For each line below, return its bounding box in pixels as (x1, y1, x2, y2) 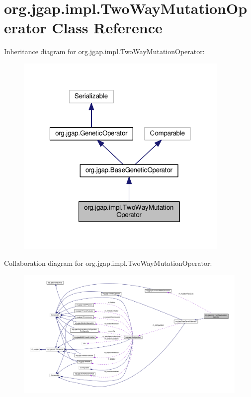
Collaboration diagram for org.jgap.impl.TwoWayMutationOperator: (4, 257, 212, 268)
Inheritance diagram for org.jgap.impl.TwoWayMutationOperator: (4, 46, 205, 57)
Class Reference (52, 17, 163, 38)
